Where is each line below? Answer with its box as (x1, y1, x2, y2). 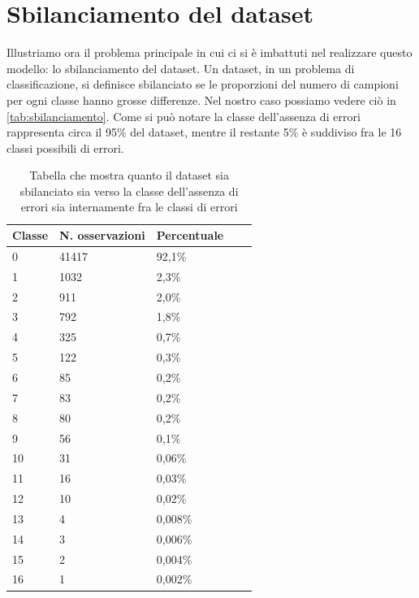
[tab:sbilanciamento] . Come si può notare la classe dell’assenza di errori (6, 107, 361, 124)
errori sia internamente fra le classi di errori (20, 198, 238, 215)
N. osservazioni (59, 227, 145, 244)
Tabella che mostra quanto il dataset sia (29, 167, 229, 184)
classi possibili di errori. (6, 139, 124, 156)
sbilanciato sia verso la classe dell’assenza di (19, 182, 239, 199)
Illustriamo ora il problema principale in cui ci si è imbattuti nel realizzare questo (6, 44, 413, 61)
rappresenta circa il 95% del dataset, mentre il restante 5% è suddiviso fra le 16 (6, 123, 402, 141)
